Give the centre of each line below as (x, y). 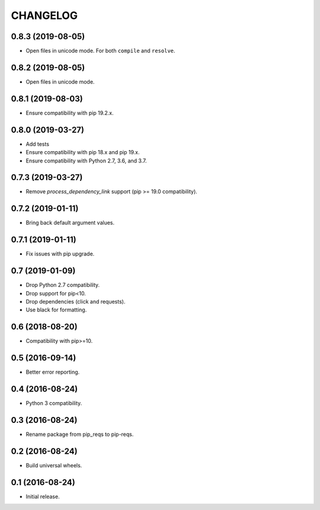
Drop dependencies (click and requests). (76, 301)
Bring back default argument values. (70, 223)
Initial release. (43, 496)
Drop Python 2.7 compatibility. (63, 285)
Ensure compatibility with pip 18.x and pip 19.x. (83, 152)
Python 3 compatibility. (54, 403)
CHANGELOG (44, 15)
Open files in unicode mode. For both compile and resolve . (100, 51)
